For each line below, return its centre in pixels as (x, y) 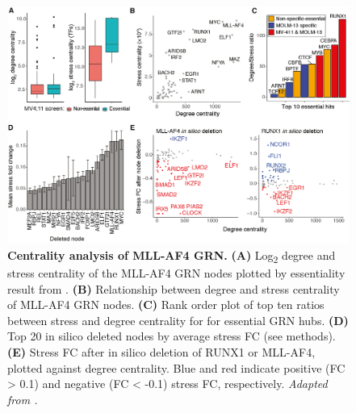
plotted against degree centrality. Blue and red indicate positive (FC (176, 367)
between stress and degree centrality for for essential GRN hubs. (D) (178, 320)
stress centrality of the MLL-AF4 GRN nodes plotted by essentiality (176, 273)
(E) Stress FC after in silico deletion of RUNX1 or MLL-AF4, (161, 352)
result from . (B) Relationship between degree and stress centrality (174, 288)
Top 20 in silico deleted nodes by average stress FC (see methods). (172, 336)
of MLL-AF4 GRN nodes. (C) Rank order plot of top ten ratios (166, 305)
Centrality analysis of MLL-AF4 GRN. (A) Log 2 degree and (172, 256)
